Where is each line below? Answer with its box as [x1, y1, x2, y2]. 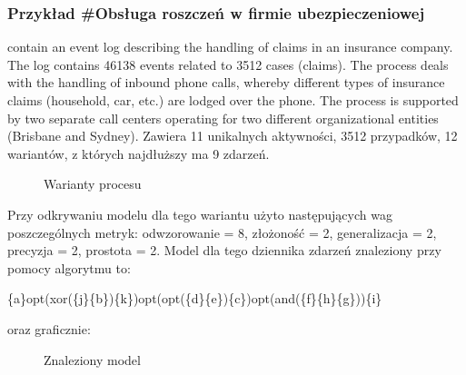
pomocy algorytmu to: [7, 258, 131, 277]
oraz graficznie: [7, 319, 91, 338]
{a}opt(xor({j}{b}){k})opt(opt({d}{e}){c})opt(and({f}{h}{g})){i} [7, 289, 382, 308]
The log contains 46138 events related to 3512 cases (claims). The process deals [7, 54, 449, 74]
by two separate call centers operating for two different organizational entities [7, 108, 439, 127]
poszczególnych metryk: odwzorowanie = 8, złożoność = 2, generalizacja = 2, [7, 222, 437, 242]
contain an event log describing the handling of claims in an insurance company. [7, 37, 453, 56]
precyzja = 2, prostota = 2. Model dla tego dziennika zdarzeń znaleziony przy [7, 241, 441, 260]
